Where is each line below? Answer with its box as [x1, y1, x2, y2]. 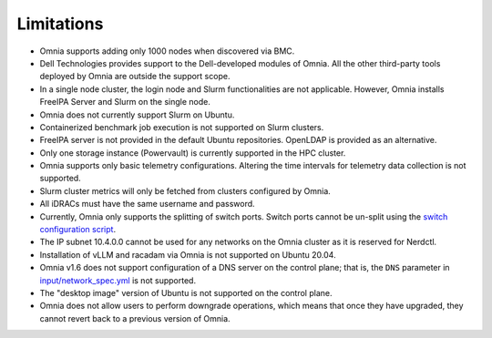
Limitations [16, 14, 104, 34]
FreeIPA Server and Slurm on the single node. [39, 97, 211, 108]
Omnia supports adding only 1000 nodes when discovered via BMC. [39, 46, 295, 56]
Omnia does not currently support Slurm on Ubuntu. [39, 109, 235, 120]
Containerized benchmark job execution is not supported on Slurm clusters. [39, 121, 324, 132]
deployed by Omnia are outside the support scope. [39, 71, 231, 82]
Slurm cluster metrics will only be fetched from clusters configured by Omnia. [39, 185, 332, 196]
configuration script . [39, 224, 117, 235]
